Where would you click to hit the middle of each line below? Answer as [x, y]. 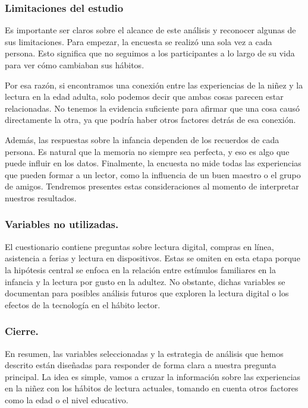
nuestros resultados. [41, 197]
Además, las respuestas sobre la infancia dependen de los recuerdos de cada [142, 139]
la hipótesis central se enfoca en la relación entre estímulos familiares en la [140, 269]
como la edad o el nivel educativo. [67, 399]
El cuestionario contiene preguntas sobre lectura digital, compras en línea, [139, 246]
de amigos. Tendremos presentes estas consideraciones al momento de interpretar [152, 186]
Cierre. [22, 331]
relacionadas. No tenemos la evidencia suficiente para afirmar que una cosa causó [152, 108]
